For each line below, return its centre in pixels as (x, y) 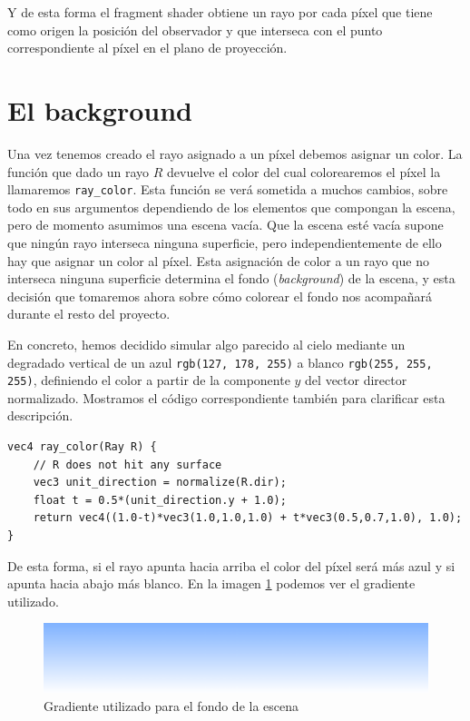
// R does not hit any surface (127, 464)
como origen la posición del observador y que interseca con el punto (195, 30)
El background (100, 109)
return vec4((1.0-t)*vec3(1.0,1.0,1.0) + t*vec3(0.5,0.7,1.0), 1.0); (248, 518)
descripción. (40, 415)
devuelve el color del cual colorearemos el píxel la (304, 171)
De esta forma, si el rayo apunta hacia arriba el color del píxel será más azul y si (231, 565)
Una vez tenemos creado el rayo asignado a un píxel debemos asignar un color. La (235, 153)
